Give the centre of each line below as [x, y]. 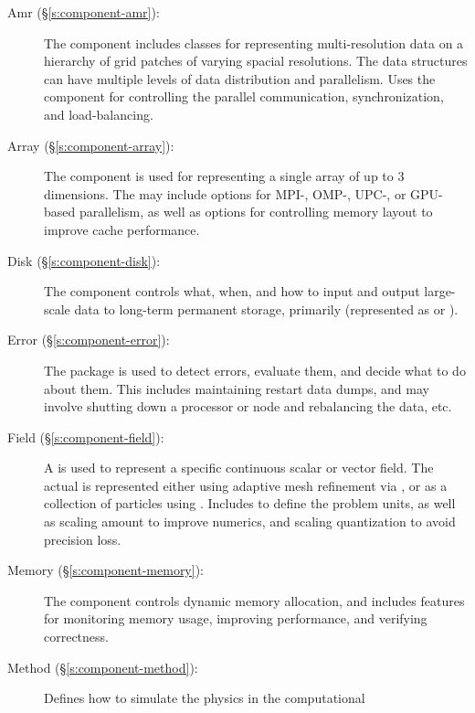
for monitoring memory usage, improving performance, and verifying [236, 618]
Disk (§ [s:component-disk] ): [84, 260]
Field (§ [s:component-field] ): [86, 436]
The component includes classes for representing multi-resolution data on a [254, 43]
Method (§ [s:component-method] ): [103, 667]
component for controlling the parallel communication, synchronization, [244, 96]
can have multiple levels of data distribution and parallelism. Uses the [240, 78]
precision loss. [83, 539]
